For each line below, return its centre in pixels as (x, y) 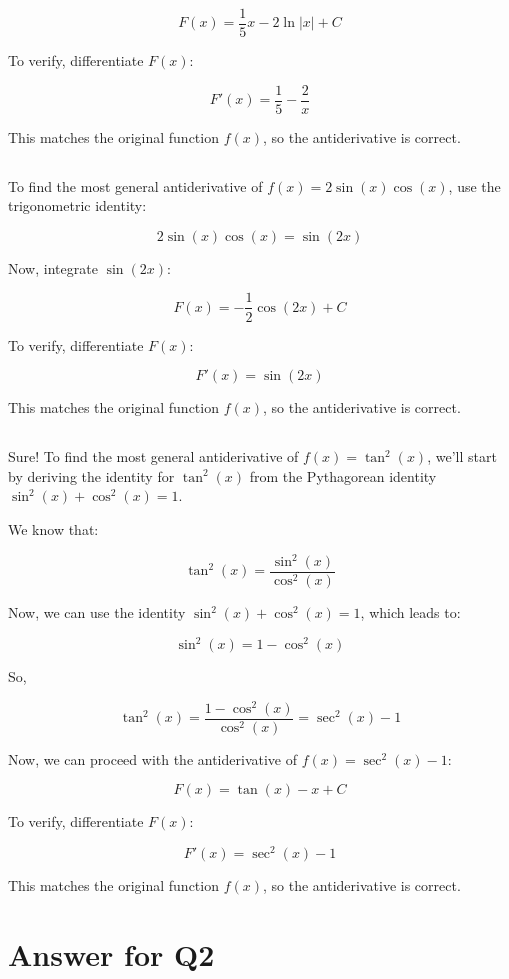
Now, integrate (53, 267)
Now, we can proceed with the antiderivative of (153, 758)
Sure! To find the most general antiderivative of (153, 456)
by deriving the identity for (91, 475)
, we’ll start (462, 456)
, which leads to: (410, 612)
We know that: (53, 528)
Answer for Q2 (111, 953)
